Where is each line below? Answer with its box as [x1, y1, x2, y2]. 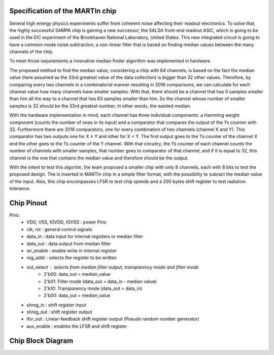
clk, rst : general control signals [26, 226, 92, 232]
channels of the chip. [9, 49, 54, 55]
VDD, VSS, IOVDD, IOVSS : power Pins [26, 219, 107, 225]
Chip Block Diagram [9, 336, 74, 345]
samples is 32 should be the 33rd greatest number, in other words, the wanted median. [9, 103, 191, 109]
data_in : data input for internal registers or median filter [26, 234, 143, 240]
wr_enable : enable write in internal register [26, 247, 117, 253]
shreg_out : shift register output [26, 309, 92, 315]
